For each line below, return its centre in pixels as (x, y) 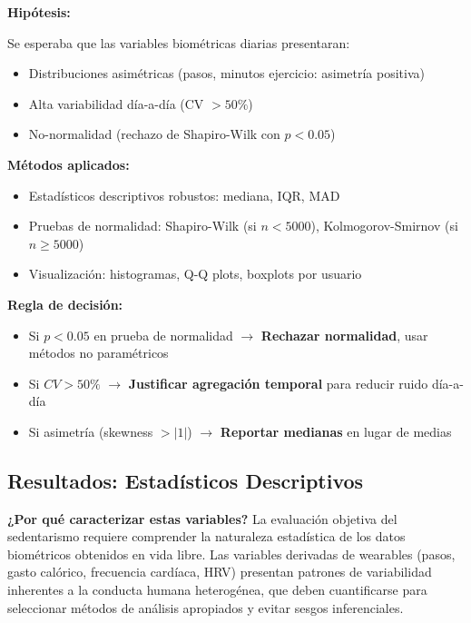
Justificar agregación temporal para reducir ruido (278, 383)
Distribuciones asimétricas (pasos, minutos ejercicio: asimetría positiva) (226, 73)
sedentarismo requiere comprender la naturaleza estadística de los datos (206, 536)
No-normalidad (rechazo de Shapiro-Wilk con (154, 134)
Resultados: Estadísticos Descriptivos (186, 480)
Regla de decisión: (65, 304)
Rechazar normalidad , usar (344, 335)
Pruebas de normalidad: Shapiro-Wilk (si (142, 226)
